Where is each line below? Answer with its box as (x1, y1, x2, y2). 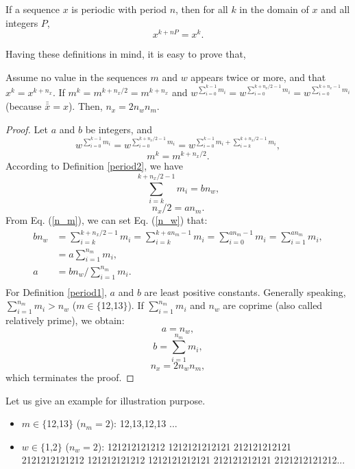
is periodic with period (71, 2, 167, 16)
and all (321, 2, 350, 16)
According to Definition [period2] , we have (5, 159, 183, 173)
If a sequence (5, 2, 60, 16)
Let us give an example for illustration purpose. (5, 393, 206, 407)
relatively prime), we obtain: (5, 313, 125, 328)
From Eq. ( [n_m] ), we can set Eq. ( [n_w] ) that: (5, 213, 208, 227)
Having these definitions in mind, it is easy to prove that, (5, 47, 246, 61)
